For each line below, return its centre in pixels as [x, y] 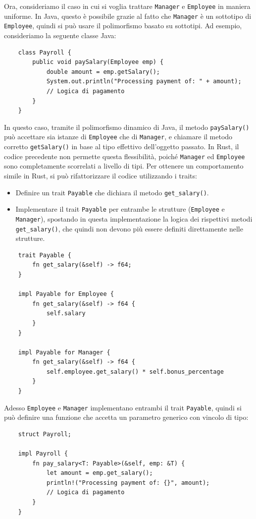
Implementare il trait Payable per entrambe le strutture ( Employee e [120, 209]
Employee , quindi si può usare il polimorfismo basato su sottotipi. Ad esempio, [123, 26]
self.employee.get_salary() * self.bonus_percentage [135, 372]
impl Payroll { [43, 454]
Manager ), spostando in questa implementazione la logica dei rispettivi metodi [134, 218]
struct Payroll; [45, 434]
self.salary [66, 314]
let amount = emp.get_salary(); [100, 473]
